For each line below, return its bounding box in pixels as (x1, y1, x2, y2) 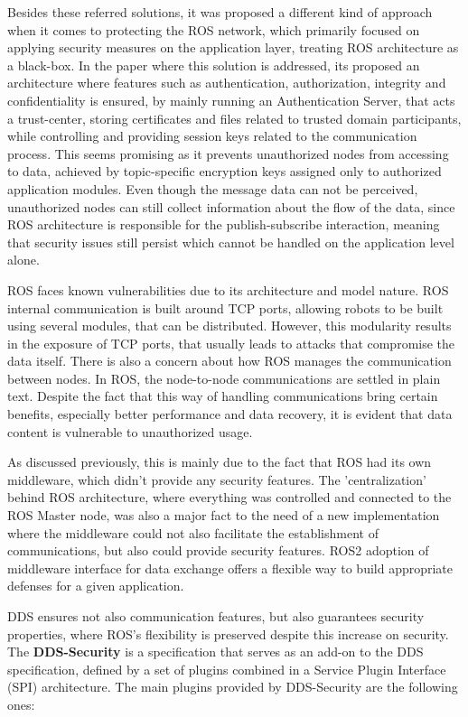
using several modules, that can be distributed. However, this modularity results (7, 316, 452, 335)
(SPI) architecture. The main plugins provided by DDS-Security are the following (7, 677, 458, 696)
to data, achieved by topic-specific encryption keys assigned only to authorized (7, 162, 442, 181)
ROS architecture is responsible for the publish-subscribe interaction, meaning (7, 215, 440, 234)
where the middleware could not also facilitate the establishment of (7, 523, 379, 542)
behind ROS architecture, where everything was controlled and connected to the (7, 488, 452, 507)
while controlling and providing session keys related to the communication (7, 126, 417, 145)
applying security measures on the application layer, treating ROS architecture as (7, 38, 459, 57)
